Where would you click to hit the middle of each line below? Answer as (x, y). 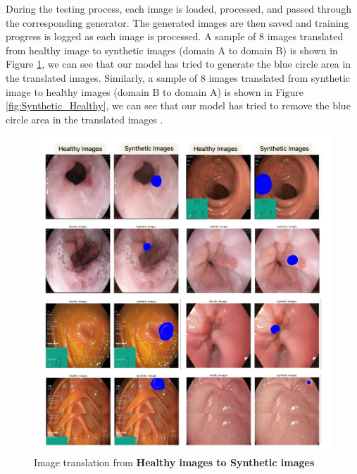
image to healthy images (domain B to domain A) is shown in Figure (155, 91)
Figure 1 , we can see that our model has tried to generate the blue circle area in (178, 64)
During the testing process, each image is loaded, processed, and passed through (178, 8)
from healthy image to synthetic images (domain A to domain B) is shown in (172, 50)
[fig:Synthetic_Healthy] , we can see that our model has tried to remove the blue (178, 105)
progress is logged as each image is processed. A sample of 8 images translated (175, 36)
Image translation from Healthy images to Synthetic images (174, 462)
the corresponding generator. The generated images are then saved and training (177, 22)
